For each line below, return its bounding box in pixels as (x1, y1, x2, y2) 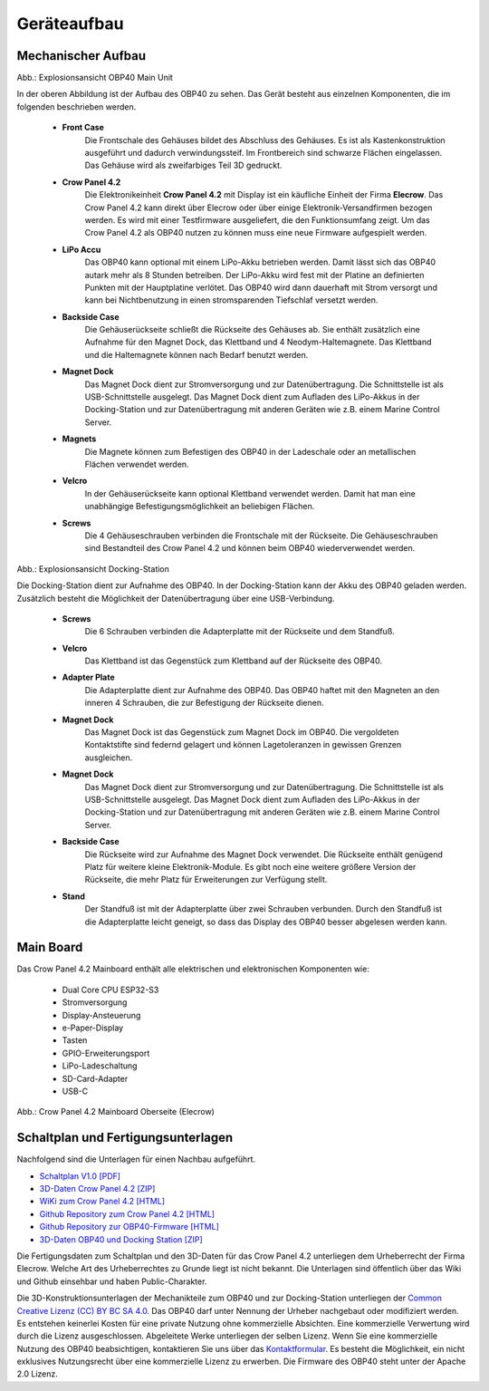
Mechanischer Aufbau (16, 48, 147, 63)
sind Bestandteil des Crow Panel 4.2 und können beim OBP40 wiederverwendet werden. (84, 543, 416, 554)
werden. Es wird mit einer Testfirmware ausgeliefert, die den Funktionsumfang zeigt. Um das (84, 214, 430, 226)
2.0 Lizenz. (16, 1368, 59, 1379)
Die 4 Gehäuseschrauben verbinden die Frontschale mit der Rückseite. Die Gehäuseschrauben (84, 530, 438, 541)
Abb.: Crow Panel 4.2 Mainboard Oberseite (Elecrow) (16, 1106, 215, 1117)
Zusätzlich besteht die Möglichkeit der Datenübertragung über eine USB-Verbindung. (16, 593, 335, 604)
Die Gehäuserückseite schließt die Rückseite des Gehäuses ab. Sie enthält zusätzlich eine (84, 324, 420, 335)
